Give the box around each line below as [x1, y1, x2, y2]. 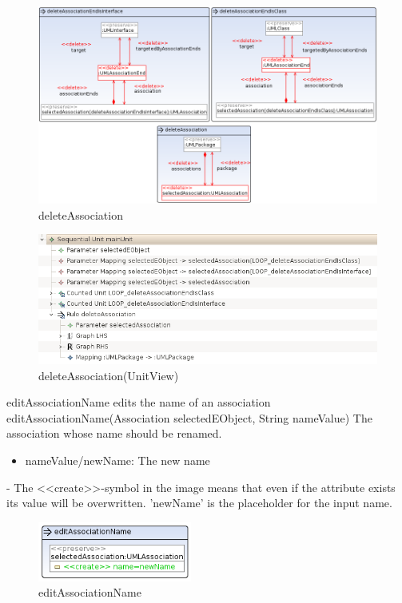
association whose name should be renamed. [6, 425, 222, 442]
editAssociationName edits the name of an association [6, 394, 271, 411]
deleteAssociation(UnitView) [38, 367, 179, 383]
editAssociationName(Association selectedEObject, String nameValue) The [6, 409, 372, 426]
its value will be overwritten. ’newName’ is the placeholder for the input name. [6, 494, 392, 511]
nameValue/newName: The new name [25, 452, 210, 469]
